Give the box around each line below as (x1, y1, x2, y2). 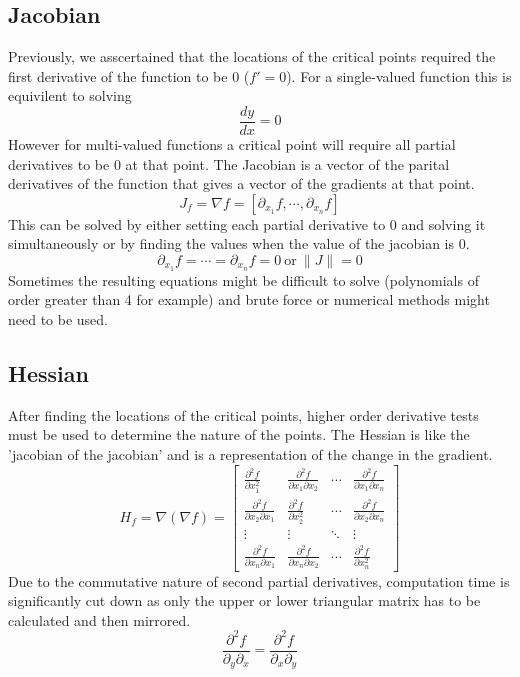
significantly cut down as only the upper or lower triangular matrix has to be (8, 590, 481, 611)
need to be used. (8, 309, 109, 330)
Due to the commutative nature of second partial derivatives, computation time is (8, 570, 510, 591)
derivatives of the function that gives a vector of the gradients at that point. (8, 173, 475, 194)
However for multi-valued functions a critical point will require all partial (8, 134, 456, 155)
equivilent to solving (8, 85, 132, 106)
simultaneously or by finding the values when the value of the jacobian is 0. (8, 233, 470, 254)
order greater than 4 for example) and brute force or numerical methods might (8, 289, 490, 310)
